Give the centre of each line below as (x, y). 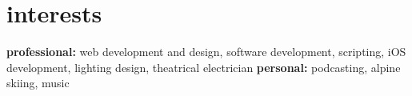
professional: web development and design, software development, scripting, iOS (206, 52)
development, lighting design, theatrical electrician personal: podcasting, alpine (204, 67)
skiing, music (38, 83)
